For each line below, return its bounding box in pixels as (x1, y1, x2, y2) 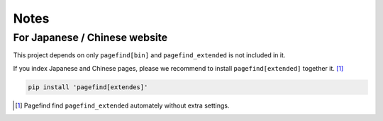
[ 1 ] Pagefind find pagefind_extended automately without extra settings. (15, 101, 230, 110)
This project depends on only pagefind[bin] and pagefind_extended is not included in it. (13, 51, 286, 59)
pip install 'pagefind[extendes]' (28, 83, 148, 91)
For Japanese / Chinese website (13, 31, 168, 44)
